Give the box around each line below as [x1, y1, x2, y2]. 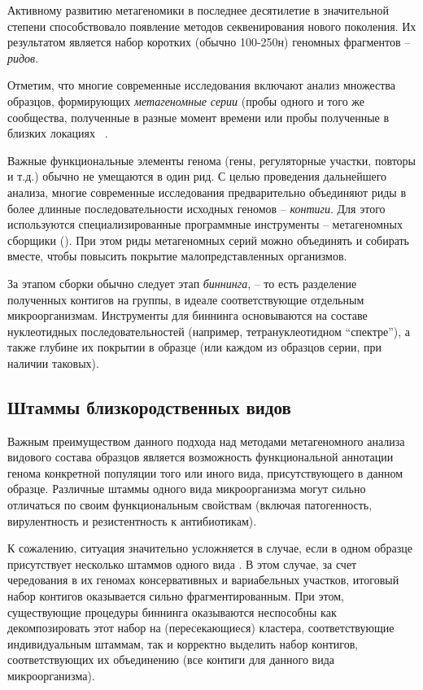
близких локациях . [7, 124, 108, 142]
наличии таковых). [7, 354, 99, 371]
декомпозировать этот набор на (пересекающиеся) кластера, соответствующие [7, 619, 395, 636]
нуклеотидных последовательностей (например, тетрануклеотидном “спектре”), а [7, 322, 410, 339]
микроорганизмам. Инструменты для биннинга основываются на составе [7, 307, 368, 324]
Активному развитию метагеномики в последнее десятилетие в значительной [7, 2, 390, 18]
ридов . [7, 49, 39, 66]
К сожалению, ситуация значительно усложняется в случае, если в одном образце [7, 539, 412, 557]
